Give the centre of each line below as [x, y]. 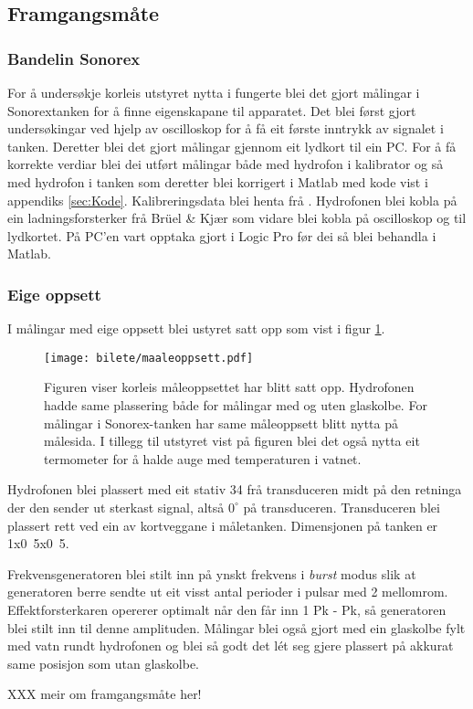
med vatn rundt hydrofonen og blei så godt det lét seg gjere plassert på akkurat [231, 646]
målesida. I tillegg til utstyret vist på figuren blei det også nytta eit [232, 441]
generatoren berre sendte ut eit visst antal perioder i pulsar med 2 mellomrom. [228, 592]
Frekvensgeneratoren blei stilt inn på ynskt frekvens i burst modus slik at [212, 573]
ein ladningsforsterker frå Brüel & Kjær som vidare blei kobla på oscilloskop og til [237, 218]
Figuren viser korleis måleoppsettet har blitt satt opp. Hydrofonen [229, 387]
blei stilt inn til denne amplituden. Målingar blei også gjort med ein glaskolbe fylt [236, 627]
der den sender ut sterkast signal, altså [116, 507]
